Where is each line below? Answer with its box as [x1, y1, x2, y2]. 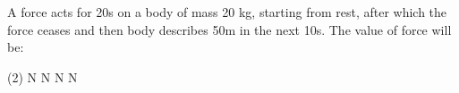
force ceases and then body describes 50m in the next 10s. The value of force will [7, 20, 452, 38]
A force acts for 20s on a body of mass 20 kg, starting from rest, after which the [7, 3, 447, 21]
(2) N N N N [7, 67, 78, 86]
